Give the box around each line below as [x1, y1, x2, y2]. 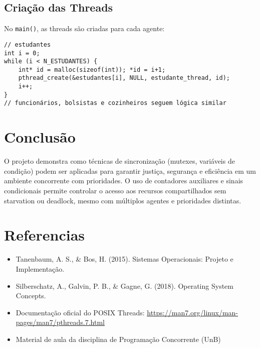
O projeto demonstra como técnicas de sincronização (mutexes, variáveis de [4, 156, 235, 166]
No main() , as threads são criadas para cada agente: [4, 23, 165, 34]
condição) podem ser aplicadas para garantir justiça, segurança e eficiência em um [4, 165, 256, 176]
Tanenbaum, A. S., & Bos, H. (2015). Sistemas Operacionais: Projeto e [16, 254, 233, 264]
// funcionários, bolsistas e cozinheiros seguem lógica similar [4, 99, 226, 107]
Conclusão [4, 127, 76, 147]
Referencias [4, 224, 85, 245]
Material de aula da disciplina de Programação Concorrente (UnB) [16, 333, 221, 344]
